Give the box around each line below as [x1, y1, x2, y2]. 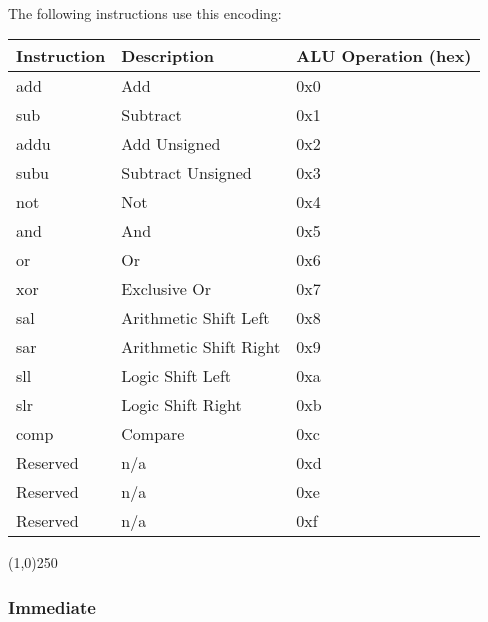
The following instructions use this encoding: [8, 2, 282, 23]
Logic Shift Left [121, 364, 232, 388]
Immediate [8, 594, 96, 619]
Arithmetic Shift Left [121, 306, 270, 330]
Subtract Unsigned [121, 161, 252, 185]
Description [121, 44, 214, 68]
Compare [121, 422, 185, 446]
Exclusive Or [121, 277, 211, 301]
